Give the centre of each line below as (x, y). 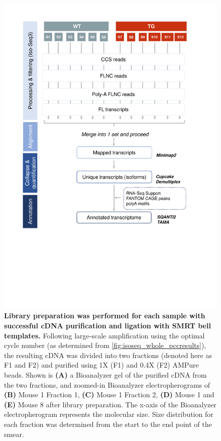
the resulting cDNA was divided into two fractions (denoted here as (108, 355)
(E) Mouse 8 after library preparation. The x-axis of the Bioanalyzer (110, 404)
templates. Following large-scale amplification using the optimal (104, 335)
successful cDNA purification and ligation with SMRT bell (107, 325)
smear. (14, 434)
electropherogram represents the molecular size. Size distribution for (109, 414)
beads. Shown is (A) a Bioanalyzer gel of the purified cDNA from (105, 374)
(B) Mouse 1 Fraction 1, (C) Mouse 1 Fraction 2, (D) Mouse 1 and (109, 394)
